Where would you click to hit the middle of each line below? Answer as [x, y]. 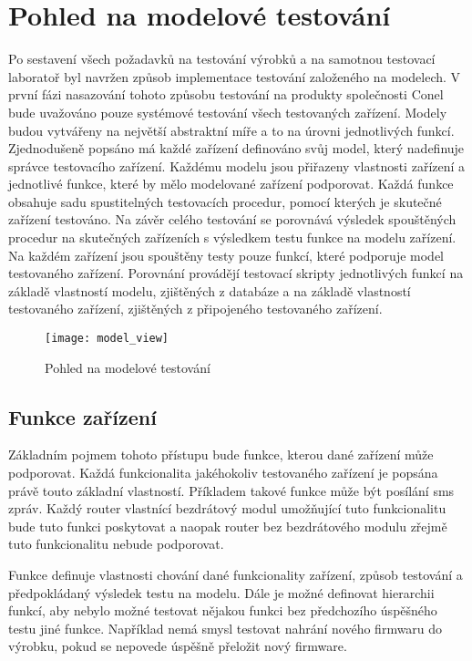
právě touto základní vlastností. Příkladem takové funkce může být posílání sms [231, 490]
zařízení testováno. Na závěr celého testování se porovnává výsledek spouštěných [232, 219]
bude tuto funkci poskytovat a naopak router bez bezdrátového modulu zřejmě [228, 526]
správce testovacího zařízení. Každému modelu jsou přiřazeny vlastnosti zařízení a [237, 165]
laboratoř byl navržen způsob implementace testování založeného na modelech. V [235, 76]
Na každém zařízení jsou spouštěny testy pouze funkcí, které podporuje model [226, 255]
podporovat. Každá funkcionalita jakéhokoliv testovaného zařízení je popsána [223, 473]
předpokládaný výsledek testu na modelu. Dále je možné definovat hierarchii [221, 592]
